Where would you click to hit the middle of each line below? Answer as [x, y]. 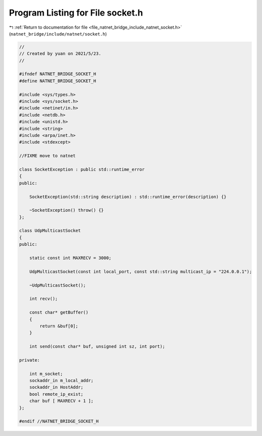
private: [30, 360]
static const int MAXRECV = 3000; [70, 258]
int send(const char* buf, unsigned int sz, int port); [97, 346]
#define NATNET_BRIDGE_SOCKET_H [58, 81]
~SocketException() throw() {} [66, 210]
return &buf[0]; [59, 326]
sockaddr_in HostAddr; [56, 387]
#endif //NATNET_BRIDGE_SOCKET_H [59, 421]
